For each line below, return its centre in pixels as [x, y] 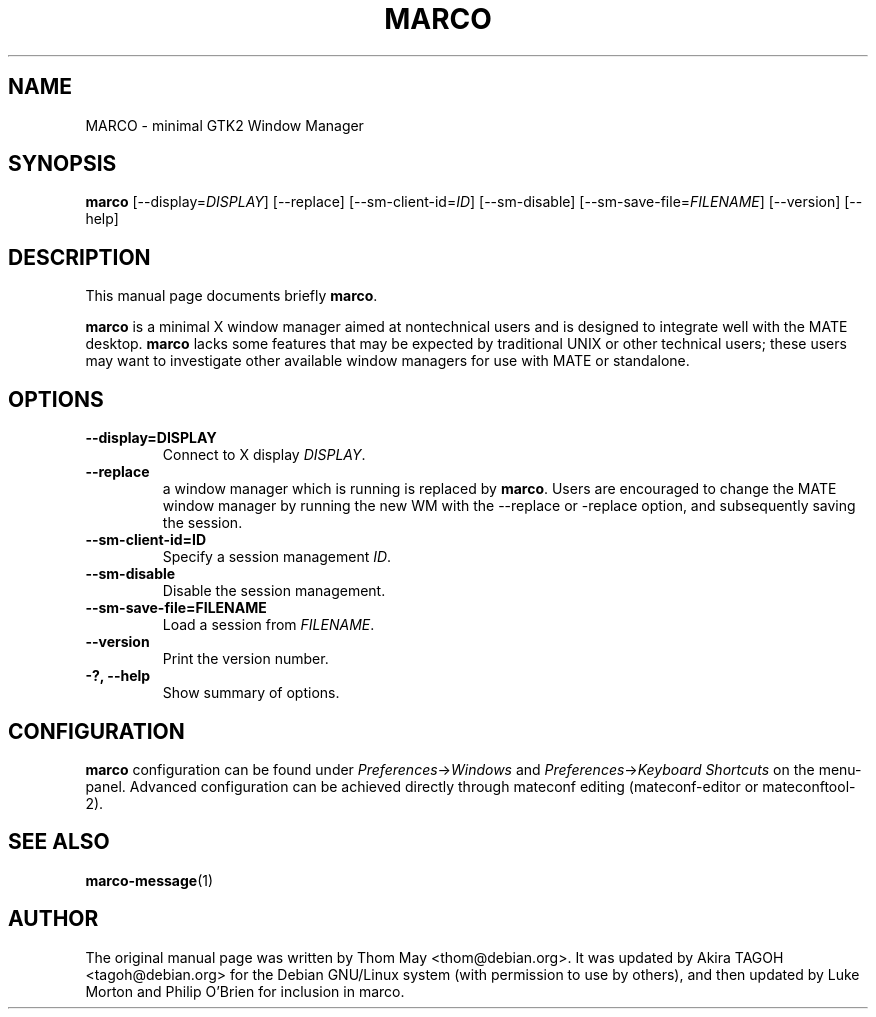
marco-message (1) [149, 880]
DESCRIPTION [79, 257]
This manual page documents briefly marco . [231, 296]
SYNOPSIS [62, 164]
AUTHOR [53, 919]
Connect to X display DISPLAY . [264, 455]
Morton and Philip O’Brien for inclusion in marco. [245, 991]
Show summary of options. [251, 693]
